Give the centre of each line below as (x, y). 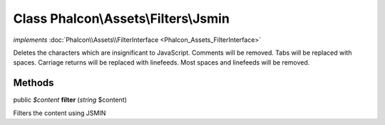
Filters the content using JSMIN (60, 113)
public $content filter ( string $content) (70, 100)
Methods (34, 83)
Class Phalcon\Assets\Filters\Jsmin (121, 18)
